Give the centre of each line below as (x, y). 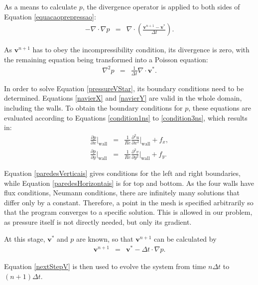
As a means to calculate (40, 6)
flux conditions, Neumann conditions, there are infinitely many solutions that (122, 193)
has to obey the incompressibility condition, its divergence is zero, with (141, 50)
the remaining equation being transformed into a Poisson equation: (106, 59)
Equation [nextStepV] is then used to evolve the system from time (105, 266)
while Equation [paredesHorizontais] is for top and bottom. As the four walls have (129, 183)
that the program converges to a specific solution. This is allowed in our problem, (128, 212)
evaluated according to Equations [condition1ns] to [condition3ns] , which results (126, 117)
